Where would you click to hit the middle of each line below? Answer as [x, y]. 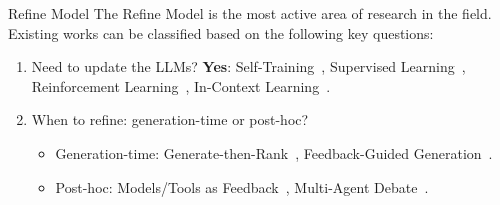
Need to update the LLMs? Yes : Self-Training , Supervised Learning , [248, 66]
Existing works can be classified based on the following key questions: [221, 32]
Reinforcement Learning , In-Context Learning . [181, 85]
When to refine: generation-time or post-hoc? [170, 119]
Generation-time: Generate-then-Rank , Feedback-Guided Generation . [274, 152]
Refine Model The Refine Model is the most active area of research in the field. [250, 13]
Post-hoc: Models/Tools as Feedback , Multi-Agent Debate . [242, 186]
